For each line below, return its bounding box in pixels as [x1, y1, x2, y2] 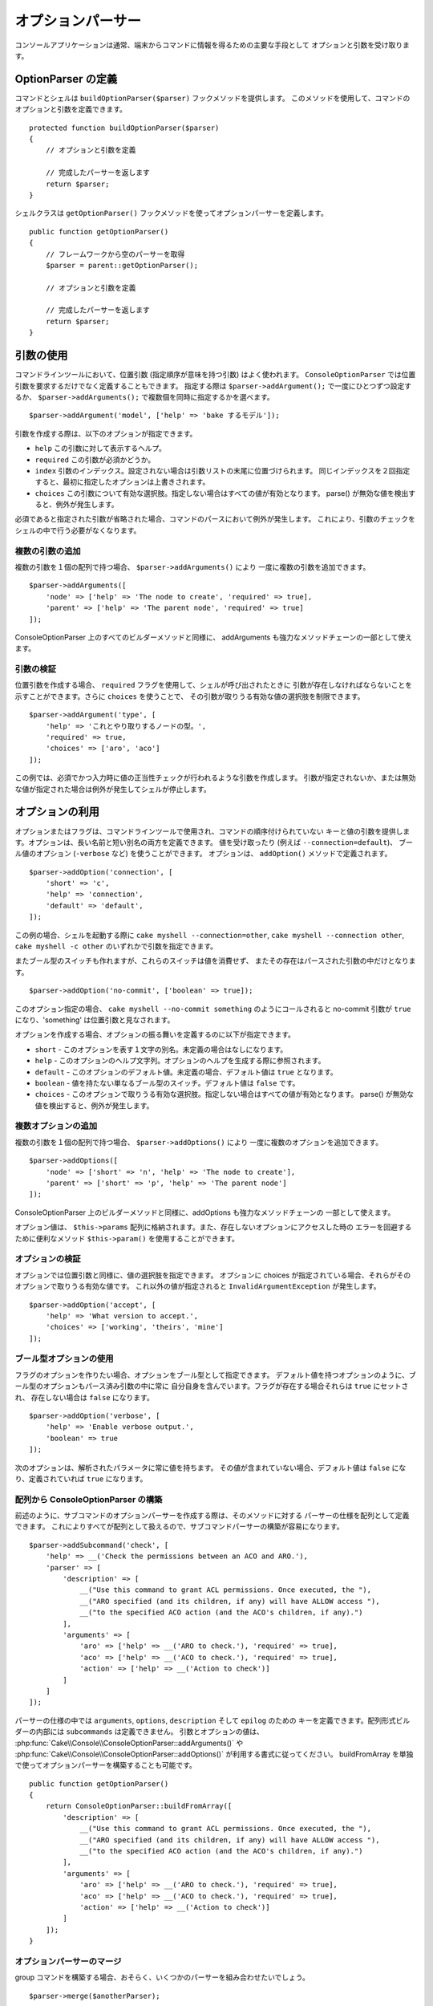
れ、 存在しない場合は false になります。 [14, 1392, 154, 1402]
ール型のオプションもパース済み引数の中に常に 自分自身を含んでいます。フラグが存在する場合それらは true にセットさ [14, 1381, 409, 1391]
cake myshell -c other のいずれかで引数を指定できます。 [14, 941, 218, 951]
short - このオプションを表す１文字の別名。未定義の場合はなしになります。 [34, 1044, 288, 1054]
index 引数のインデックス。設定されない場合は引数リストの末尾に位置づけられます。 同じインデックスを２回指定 [34, 465, 411, 475]
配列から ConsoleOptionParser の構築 [14, 1493, 163, 1504]
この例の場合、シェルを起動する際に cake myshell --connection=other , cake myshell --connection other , [14, 930, 405, 940]
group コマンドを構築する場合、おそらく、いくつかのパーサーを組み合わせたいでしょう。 [14, 1972, 310, 1982]
